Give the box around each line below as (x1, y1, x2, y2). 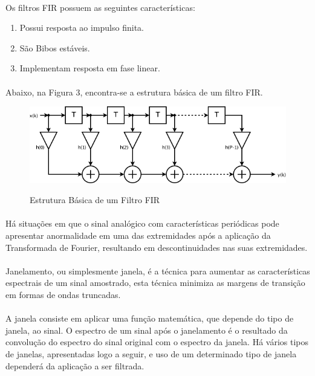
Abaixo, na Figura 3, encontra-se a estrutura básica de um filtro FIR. (5, 85, 263, 98)
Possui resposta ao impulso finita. (19, 21, 144, 34)
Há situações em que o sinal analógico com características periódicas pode (5, 217, 279, 230)
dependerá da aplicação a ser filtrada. (5, 359, 145, 372)
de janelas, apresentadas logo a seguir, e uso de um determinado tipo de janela (5, 347, 297, 360)
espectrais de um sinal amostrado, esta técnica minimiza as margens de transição (5, 276, 305, 289)
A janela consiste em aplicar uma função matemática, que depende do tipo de (5, 312, 294, 325)
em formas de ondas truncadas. (5, 288, 121, 300)
